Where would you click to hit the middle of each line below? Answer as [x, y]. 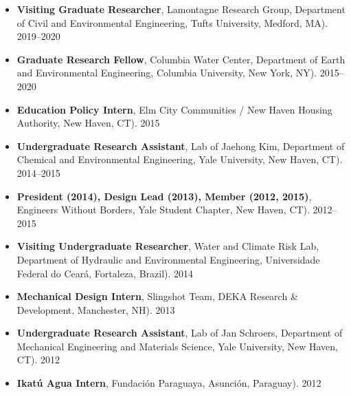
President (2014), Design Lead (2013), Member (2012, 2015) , [164, 196]
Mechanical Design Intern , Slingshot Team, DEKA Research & [157, 296]
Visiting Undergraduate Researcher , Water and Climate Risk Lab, [168, 246]
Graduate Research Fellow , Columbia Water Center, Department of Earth [181, 59]
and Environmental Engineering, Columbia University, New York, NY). [167, 73]
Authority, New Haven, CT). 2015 [88, 123]
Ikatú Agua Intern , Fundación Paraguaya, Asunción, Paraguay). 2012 [169, 383]
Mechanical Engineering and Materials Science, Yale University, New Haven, [177, 346]
